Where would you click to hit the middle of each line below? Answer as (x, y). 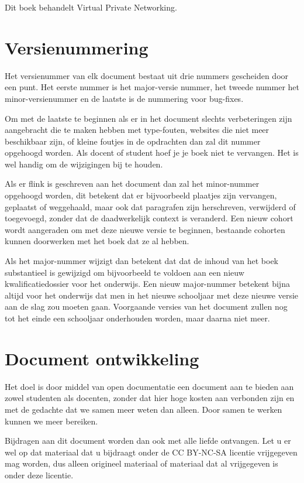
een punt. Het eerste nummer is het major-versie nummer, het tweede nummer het (152, 87)
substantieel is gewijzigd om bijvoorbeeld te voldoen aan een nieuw (125, 272)
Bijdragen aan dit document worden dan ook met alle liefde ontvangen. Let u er (148, 441)
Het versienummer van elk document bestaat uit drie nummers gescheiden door (147, 75)
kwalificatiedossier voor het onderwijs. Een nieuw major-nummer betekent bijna (147, 284)
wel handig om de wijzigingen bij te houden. (84, 164)
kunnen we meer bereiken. (51, 421)
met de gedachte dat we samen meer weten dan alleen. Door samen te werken (144, 409)
